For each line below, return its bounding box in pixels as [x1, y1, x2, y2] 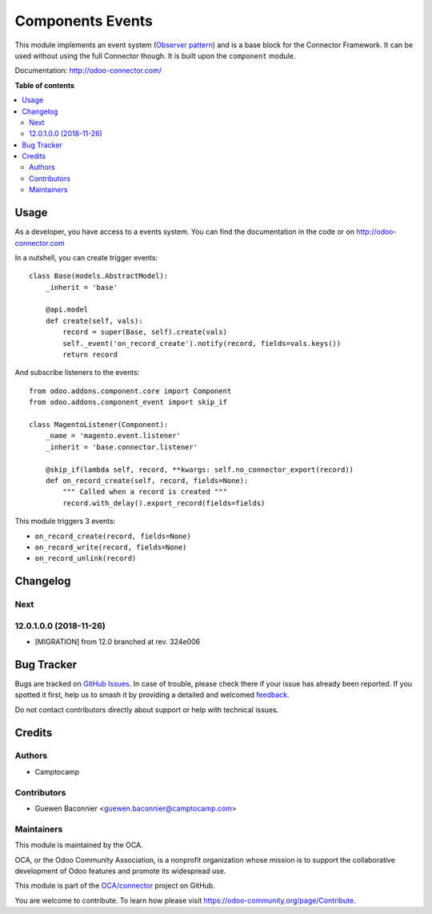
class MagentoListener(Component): [29, 421, 169, 429]
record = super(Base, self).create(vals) [62, 328, 228, 336]
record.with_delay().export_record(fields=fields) [62, 498, 266, 508]
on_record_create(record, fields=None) [34, 531, 191, 541]
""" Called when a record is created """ [62, 487, 228, 497]
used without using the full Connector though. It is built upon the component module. [14, 50, 296, 60]
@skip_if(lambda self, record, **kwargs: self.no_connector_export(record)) [45, 465, 354, 474]
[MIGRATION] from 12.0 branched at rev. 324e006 [34, 637, 200, 646]
